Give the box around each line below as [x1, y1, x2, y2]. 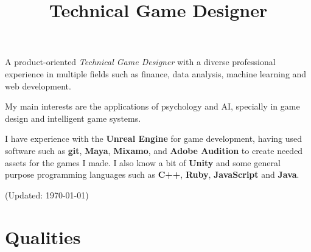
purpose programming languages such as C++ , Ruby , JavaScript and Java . [5, 168, 299, 181]
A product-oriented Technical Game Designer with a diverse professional [5, 55, 276, 68]
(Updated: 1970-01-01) [5, 188, 89, 201]
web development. [5, 79, 71, 92]
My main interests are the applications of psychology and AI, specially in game [5, 100, 300, 113]
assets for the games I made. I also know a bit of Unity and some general [5, 156, 281, 169]
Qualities [5, 224, 81, 249]
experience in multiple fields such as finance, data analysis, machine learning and [5, 67, 307, 80]
